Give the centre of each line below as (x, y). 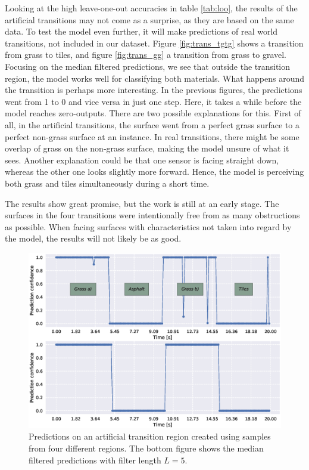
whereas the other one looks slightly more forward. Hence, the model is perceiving (154, 171)
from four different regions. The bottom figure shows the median (146, 448)
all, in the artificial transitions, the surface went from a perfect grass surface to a (152, 124)
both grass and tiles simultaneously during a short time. (107, 183)
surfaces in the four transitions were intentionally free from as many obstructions (152, 215)
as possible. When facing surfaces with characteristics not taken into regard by (148, 226)
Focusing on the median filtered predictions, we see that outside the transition (148, 66)
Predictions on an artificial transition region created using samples (150, 436)
